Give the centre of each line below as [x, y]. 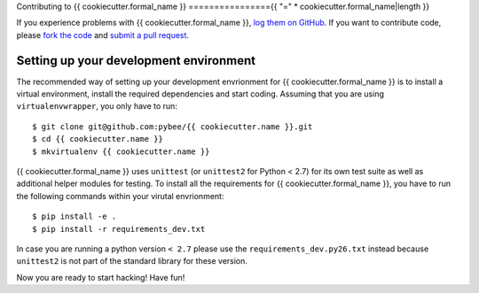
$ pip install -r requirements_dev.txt [119, 229]
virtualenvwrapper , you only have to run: [97, 106]
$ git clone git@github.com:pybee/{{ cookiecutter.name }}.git [173, 127]
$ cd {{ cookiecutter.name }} [98, 139]
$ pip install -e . [75, 216]
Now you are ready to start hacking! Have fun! [101, 277]
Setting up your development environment [136, 61]
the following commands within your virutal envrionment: [120, 196]
